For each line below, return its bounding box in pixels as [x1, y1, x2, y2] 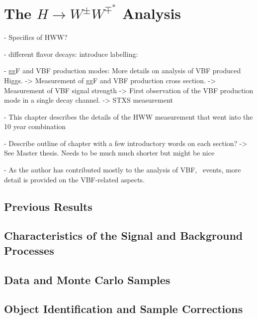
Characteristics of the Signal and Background [4, 228, 243, 243]
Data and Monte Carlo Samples [4, 272, 171, 287]
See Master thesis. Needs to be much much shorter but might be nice [4, 148, 215, 158]
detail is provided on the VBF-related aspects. [4, 174, 145, 184]
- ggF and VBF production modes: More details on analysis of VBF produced [4, 65, 241, 76]
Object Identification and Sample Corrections [4, 301, 243, 317]
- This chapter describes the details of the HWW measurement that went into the [4, 111, 253, 122]
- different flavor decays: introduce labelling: [4, 48, 138, 59]
